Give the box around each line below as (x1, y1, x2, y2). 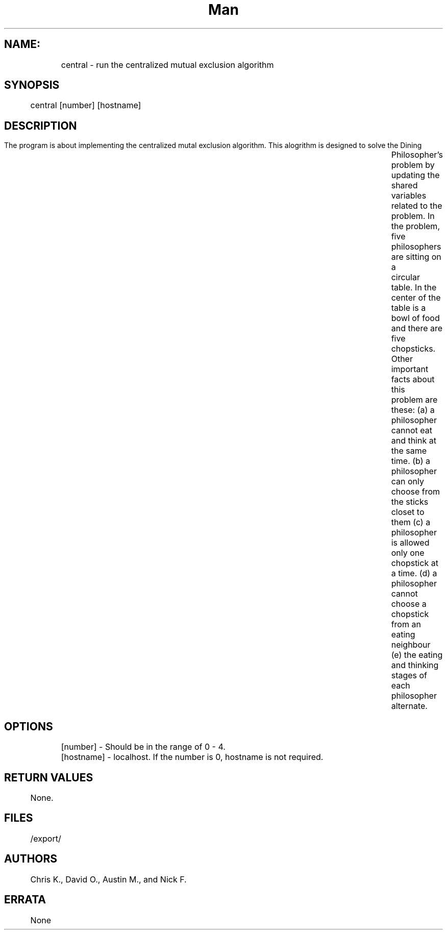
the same (391, 446, 427, 456)
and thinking (391, 660, 439, 671)
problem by (391, 160, 435, 170)
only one (391, 548, 425, 558)
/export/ (30, 833, 61, 844)
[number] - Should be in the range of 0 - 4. (61, 742, 226, 752)
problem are (391, 395, 438, 405)
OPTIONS (4, 720, 53, 733)
